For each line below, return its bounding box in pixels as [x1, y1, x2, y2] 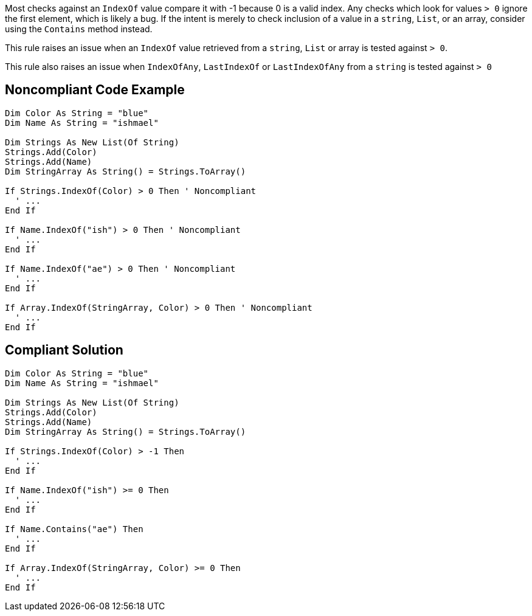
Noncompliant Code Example [5, 82, 185, 98]
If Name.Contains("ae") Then [5, 524, 143, 534]
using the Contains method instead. [5, 24, 153, 34]
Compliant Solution [5, 342, 123, 358]
